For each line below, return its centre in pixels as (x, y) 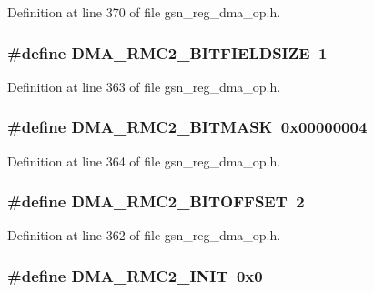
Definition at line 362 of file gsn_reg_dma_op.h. (144, 235)
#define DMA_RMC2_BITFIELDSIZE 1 (167, 52)
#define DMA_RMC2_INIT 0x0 (135, 275)
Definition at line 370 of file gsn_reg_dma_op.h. (144, 12)
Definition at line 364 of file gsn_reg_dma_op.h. (144, 161)
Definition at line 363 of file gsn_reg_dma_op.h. (144, 86)
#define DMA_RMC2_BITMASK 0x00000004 (187, 127)
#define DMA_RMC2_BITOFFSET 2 (156, 201)
